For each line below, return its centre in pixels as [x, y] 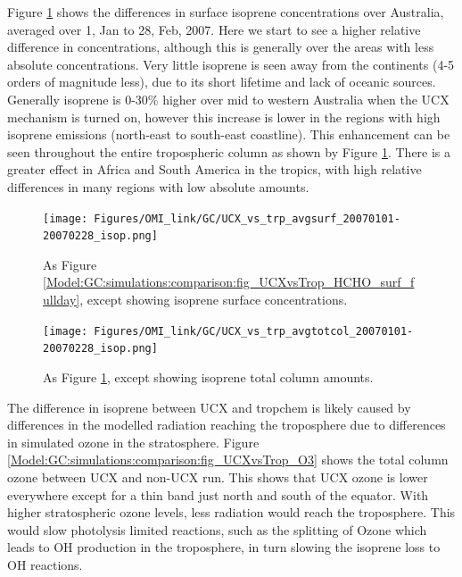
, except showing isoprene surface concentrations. [214, 300]
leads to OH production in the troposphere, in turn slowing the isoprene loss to [224, 547]
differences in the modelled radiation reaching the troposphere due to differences [227, 425]
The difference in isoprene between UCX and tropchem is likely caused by [209, 407]
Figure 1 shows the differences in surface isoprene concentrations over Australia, [226, 12]
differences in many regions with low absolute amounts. [158, 186]
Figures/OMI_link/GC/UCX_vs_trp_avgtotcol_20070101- [254, 331]
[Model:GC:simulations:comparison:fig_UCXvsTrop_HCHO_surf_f [229, 282]
